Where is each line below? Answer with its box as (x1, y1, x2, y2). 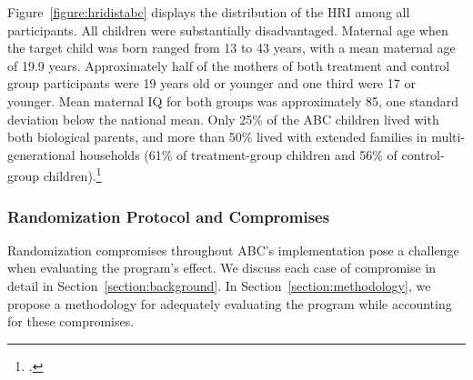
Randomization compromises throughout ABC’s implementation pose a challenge (7, 240, 459, 259)
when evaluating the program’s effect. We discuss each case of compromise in (7, 258, 437, 277)
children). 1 (43, 164, 102, 185)
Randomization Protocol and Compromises (7, 205, 330, 227)
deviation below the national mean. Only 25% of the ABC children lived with (7, 109, 439, 128)
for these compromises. (7, 312, 135, 331)
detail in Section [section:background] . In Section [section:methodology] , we (7, 276, 431, 295)
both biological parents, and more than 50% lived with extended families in (7, 127, 428, 146)
